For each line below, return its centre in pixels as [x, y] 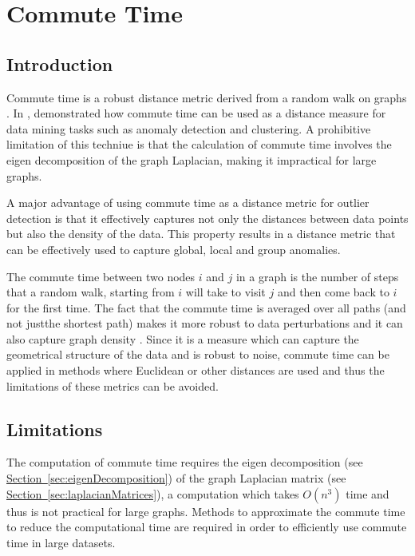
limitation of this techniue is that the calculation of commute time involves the [199, 144]
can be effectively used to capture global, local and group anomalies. [174, 249]
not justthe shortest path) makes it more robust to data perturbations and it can [205, 323]
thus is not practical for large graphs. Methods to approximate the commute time [206, 511]
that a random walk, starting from [91, 292]
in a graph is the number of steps [317, 276]
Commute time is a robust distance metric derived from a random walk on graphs [207, 97]
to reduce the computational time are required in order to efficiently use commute [207, 527]
